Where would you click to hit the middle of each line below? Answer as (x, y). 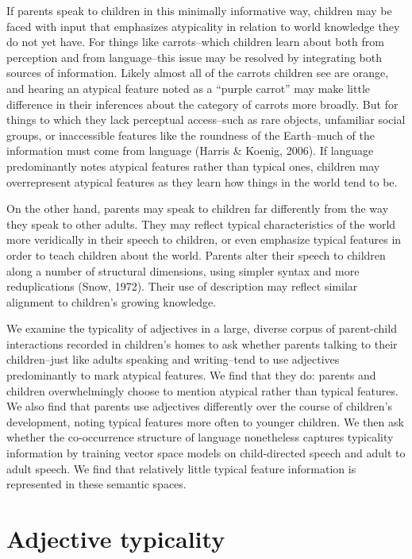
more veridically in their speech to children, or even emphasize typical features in (204, 239)
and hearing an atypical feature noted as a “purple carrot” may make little (188, 88)
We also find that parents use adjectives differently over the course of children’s (199, 406)
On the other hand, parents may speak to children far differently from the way (198, 208)
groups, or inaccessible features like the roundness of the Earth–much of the (191, 135)
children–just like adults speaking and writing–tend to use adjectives (173, 359)
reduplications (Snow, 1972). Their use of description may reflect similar (182, 286)
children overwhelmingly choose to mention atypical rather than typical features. (202, 390)
